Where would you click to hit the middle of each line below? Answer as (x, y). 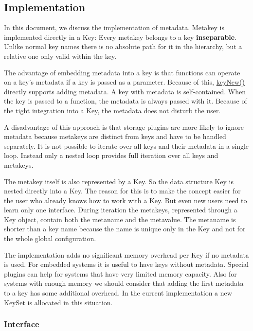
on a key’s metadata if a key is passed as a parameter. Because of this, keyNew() (125, 82)
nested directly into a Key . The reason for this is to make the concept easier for (122, 191)
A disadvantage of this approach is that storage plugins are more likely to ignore (124, 127)
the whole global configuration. (50, 238)
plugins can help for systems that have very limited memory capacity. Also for (120, 273)
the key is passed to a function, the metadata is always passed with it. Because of (126, 101)
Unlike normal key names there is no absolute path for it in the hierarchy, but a (123, 46)
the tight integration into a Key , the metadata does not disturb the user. (112, 110)
